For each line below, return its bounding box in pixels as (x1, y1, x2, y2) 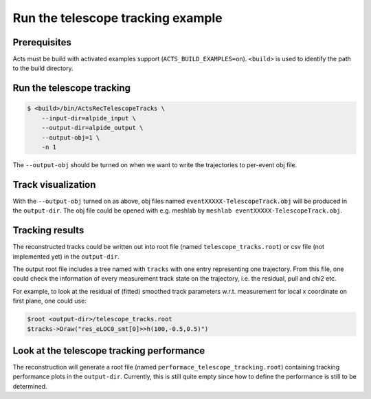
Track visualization (12, 179, 96, 191)
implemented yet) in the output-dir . (12, 252, 120, 261)
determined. (12, 382, 47, 390)
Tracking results (12, 224, 85, 237)
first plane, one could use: (12, 296, 87, 305)
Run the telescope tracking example (12, 10, 223, 25)
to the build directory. (12, 64, 74, 72)
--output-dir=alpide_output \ (41, 124, 144, 132)
